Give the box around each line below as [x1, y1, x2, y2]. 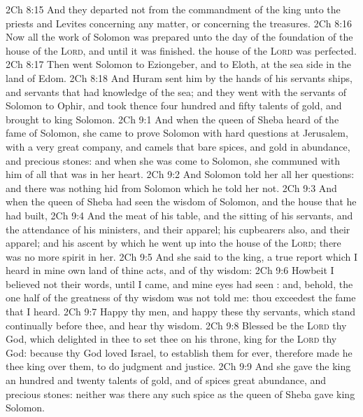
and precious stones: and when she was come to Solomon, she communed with [6, 153, 341, 168]
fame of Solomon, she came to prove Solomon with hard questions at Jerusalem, [6, 125, 348, 140]
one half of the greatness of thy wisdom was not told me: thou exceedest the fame [6, 290, 356, 305]
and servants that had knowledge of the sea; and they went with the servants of [6, 84, 346, 99]
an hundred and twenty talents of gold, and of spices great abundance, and [6, 373, 327, 388]
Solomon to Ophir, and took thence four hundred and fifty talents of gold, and [6, 98, 342, 113]
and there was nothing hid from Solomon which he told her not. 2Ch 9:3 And [6, 180, 337, 195]
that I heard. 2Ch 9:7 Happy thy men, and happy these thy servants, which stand [6, 304, 356, 319]
